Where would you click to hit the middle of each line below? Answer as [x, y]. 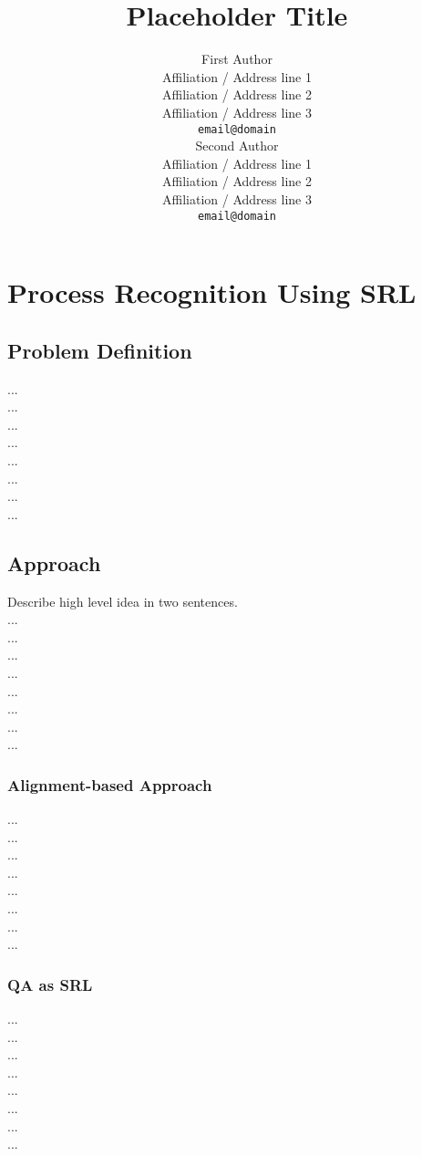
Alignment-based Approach [110, 784]
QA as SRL [50, 984]
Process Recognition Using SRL [212, 292]
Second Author [237, 146]
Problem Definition [100, 350]
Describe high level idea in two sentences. [123, 601]
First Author [237, 59]
